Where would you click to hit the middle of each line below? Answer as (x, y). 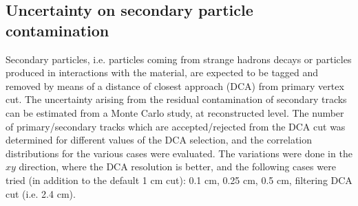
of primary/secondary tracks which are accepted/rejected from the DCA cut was (176, 126)
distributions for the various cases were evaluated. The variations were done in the (179, 153)
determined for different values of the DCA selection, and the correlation (159, 140)
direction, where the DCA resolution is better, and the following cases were (177, 167)
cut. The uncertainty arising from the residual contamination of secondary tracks (176, 99)
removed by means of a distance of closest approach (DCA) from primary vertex (175, 85)
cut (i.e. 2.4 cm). (41, 193)
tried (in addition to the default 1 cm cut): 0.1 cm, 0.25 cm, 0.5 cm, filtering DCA (179, 180)
